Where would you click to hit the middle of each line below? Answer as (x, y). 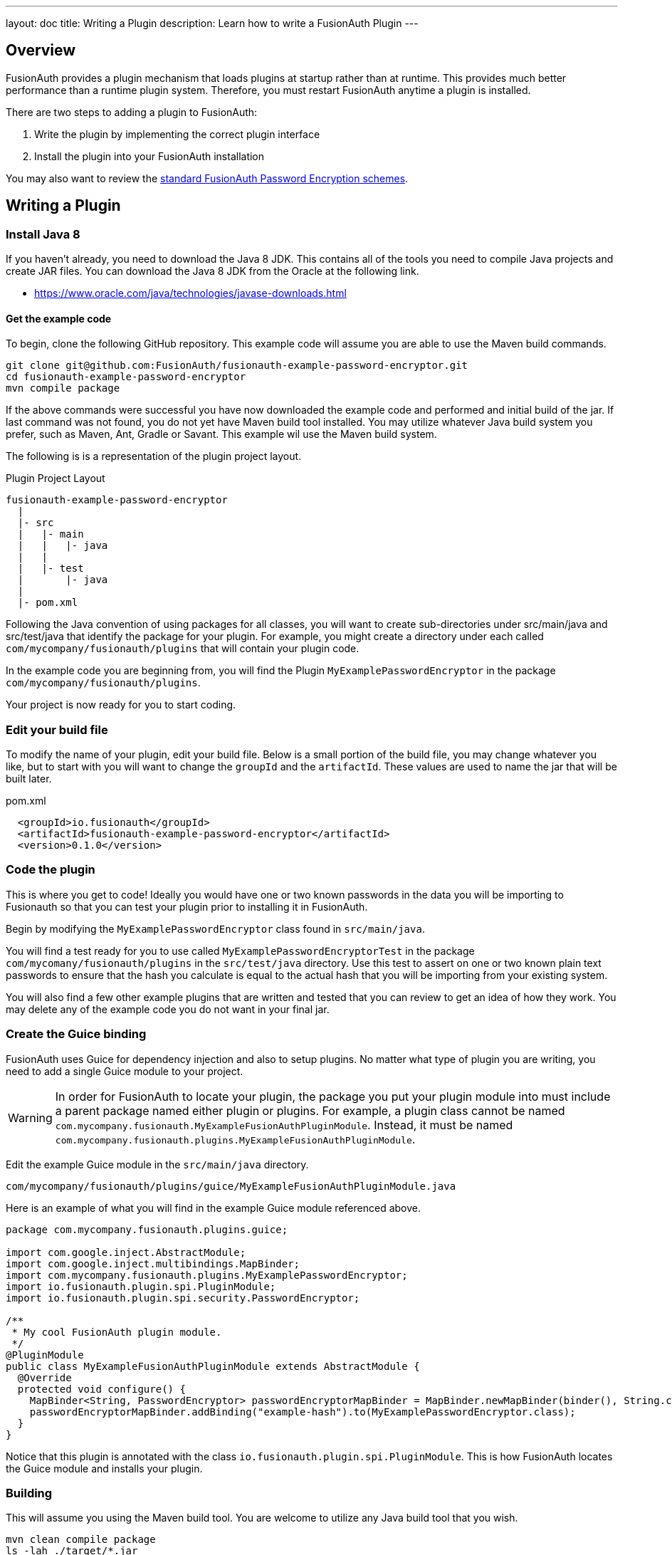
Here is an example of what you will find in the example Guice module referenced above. (213, 1208)
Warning (30, 1117)
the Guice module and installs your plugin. (104, 1468)
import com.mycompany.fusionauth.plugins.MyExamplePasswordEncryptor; (207, 1275)
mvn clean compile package (81, 1540)
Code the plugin (51, 870)
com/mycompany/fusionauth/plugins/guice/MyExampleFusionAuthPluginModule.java (231, 1186)
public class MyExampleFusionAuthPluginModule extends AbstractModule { (213, 1366)
